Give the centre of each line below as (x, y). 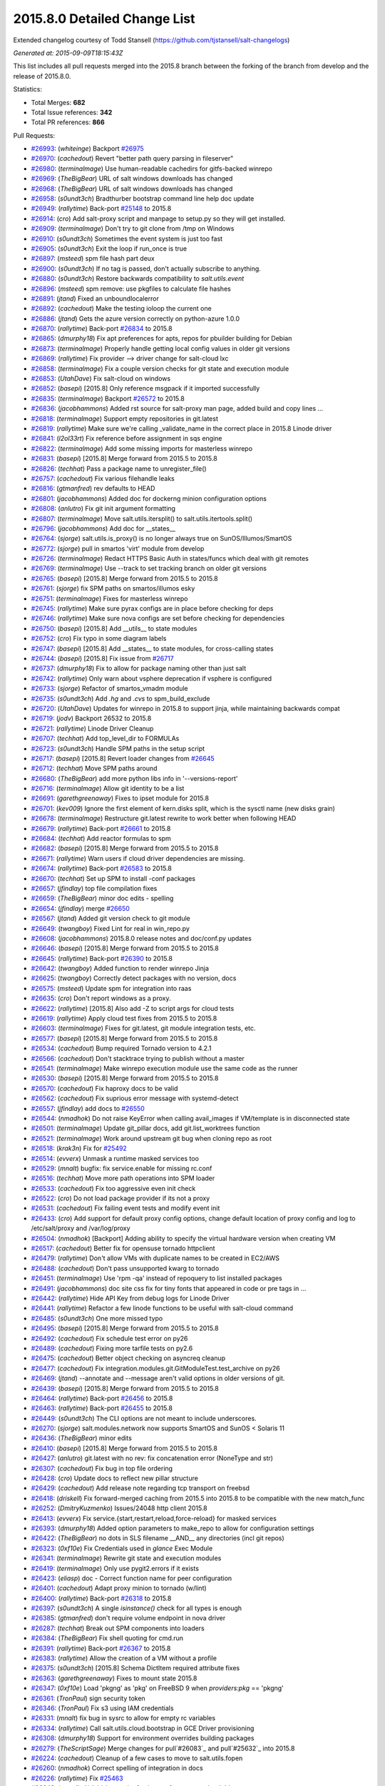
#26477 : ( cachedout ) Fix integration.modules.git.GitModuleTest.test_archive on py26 (156, 1368)
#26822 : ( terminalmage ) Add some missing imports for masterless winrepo (142, 448)
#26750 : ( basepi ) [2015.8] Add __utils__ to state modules (114, 628)
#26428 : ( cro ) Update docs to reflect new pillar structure (115, 1478)
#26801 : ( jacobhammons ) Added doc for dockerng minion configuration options (149, 498)
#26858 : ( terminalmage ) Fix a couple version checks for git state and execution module (160, 369)
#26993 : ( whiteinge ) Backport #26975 (87, 149)
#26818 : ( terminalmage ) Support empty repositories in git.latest (125, 419)
